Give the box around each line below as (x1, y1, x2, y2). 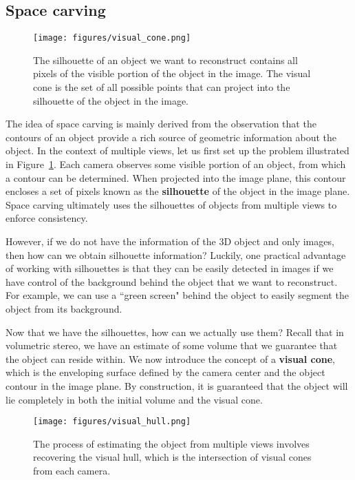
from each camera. (33, 463, 111, 477)
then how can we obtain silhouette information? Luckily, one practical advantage (6, 247, 346, 262)
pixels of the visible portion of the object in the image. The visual (33, 66, 311, 81)
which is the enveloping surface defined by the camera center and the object (6, 365, 325, 379)
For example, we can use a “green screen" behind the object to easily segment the (6, 288, 349, 302)
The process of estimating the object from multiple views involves (33, 436, 310, 450)
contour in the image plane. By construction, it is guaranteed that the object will (6, 378, 348, 393)
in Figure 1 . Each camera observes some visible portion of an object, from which (6, 157, 346, 171)
